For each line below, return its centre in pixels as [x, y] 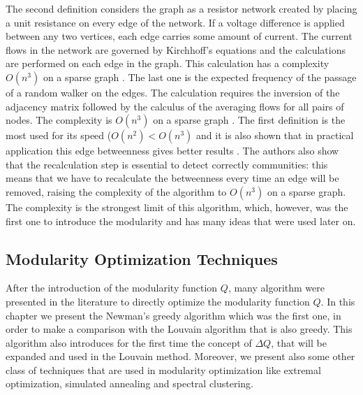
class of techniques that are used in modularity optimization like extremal [163, 369]
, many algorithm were [276, 288]
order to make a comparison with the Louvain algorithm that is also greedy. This [179, 329]
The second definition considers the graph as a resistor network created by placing [181, 8]
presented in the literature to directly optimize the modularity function [158, 301]
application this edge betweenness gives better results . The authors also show [172, 151]
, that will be [299, 342]
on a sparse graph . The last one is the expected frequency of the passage [200, 77]
